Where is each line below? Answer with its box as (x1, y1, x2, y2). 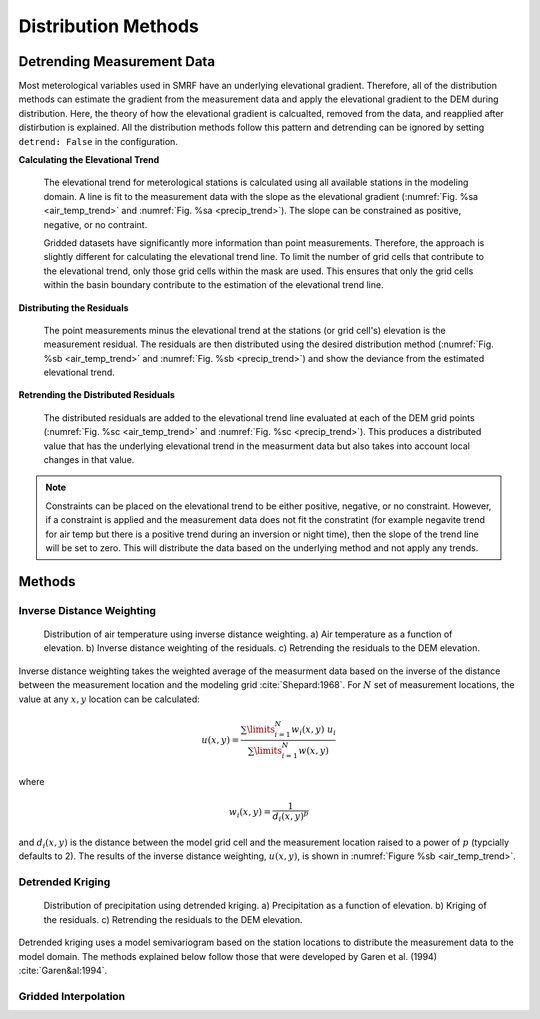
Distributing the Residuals (18, 301, 129, 314)
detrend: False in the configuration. (18, 135, 179, 147)
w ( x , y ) (298, 745, 330, 757)
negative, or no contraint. (43, 218, 148, 230)
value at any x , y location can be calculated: (18, 693, 200, 705)
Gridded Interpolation (18, 989, 126, 1003)
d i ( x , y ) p (272, 808, 309, 824)
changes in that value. (43, 454, 135, 466)
